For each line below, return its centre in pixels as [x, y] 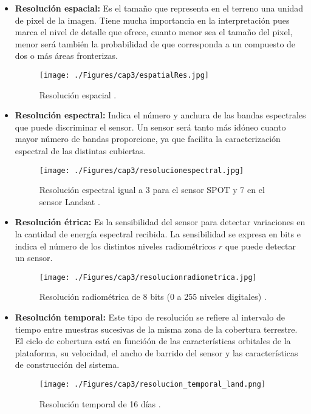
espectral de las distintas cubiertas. [80, 151]
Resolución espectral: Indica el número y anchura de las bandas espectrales [160, 115]
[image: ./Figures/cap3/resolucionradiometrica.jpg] [148, 277]
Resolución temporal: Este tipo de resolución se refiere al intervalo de [150, 317]
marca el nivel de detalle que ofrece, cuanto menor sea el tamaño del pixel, [154, 32]
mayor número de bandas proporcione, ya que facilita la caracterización [148, 139]
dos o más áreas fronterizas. [66, 56]
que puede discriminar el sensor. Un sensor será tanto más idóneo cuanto [150, 127]
